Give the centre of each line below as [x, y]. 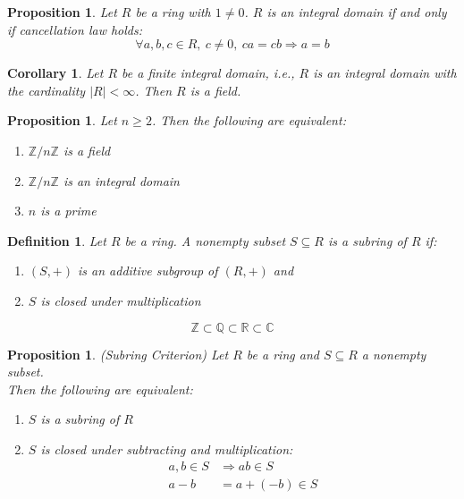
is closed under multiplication [121, 300]
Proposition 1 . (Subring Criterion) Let [118, 354]
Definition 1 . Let [57, 240]
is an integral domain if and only [357, 12]
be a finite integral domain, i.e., [208, 73]
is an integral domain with [385, 73]
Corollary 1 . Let [55, 73]
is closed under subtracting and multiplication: [167, 448]
